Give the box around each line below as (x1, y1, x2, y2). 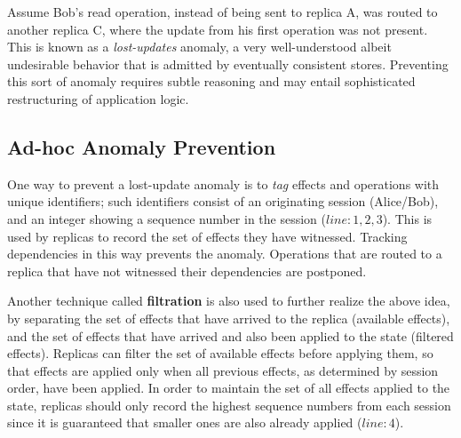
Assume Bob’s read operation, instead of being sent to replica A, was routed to (7, 3, 438, 20)
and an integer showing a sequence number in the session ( (7, 209, 326, 227)
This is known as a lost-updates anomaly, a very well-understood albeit (7, 37, 392, 56)
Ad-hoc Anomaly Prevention (7, 132, 276, 160)
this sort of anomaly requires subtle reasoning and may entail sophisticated (7, 72, 416, 91)
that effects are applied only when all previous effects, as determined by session (7, 361, 439, 379)
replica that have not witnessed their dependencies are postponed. (7, 261, 367, 280)
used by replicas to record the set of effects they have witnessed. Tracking (7, 227, 408, 245)
